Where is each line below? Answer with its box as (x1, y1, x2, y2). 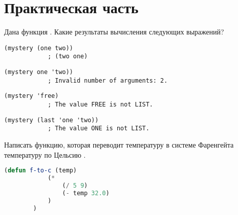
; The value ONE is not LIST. (47, 125, 150, 132)
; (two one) (47, 53, 88, 60)
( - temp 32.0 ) (62, 189, 110, 197)
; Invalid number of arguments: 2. (47, 77, 168, 84)
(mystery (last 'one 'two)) (4, 116, 99, 124)
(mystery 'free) (4, 92, 59, 100)
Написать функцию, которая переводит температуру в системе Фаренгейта (4, 139, 234, 150)
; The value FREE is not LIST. (47, 101, 153, 108)
